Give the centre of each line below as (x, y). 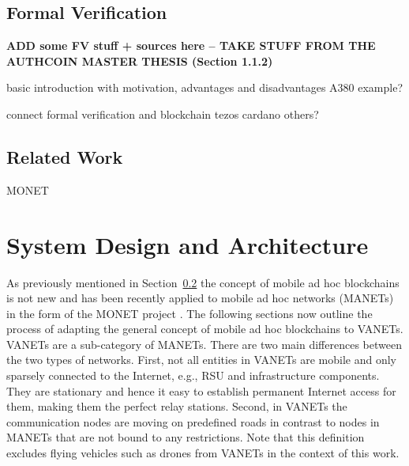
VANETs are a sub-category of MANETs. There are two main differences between (204, 344)
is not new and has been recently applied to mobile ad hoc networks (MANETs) (200, 298)
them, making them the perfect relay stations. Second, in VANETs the (177, 406)
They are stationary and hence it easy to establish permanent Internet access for (201, 390)
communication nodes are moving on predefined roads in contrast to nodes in (193, 421)
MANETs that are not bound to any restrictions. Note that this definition (186, 437)
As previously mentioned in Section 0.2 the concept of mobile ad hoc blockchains (203, 282)
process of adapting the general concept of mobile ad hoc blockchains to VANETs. (205, 329)
